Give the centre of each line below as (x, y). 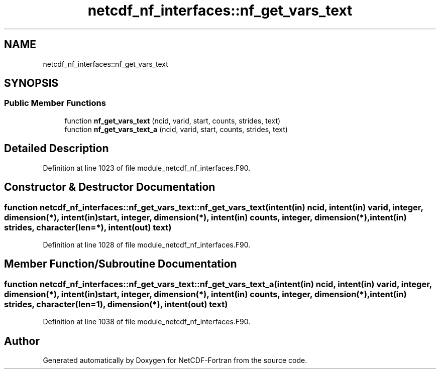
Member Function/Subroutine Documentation (121, 264)
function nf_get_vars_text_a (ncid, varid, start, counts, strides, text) (176, 129)
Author (22, 341)
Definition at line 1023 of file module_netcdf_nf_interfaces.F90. (147, 168)
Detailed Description (57, 149)
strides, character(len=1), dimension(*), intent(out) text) (116, 304)
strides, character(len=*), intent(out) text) (88, 227)
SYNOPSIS (31, 83)
